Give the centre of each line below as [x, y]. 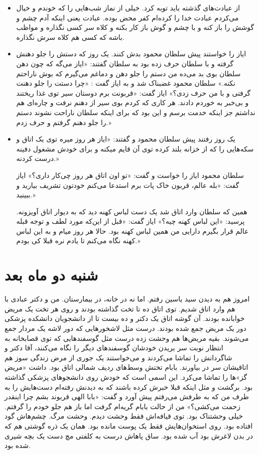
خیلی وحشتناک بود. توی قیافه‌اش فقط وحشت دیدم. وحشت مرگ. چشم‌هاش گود [124, 416]
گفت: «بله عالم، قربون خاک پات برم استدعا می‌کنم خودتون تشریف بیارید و [128, 185]
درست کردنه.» [38, 158]
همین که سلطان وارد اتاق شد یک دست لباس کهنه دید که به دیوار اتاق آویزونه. [132, 211]
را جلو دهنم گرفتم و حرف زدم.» [64, 122]
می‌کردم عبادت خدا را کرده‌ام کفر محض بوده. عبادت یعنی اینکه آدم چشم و [127, 17]
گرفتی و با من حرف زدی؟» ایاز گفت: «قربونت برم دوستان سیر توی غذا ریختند [133, 92]
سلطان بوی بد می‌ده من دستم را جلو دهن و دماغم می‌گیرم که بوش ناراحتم [128, 73]
